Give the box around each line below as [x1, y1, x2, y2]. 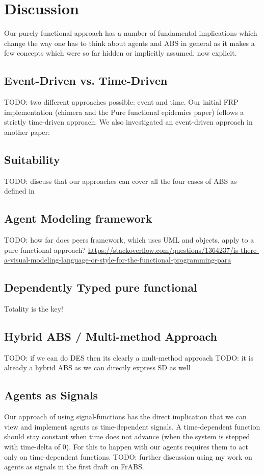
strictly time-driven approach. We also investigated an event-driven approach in [4, 116, 253, 127]
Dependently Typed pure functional [4, 279, 197, 295]
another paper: [4, 126, 50, 137]
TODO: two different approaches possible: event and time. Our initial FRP [4, 97, 239, 107]
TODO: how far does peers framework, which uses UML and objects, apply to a [4, 234, 254, 245]
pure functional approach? [4, 244, 86, 255]
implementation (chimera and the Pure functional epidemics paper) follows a [4, 106, 244, 117]
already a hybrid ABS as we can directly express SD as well [4, 362, 191, 373]
